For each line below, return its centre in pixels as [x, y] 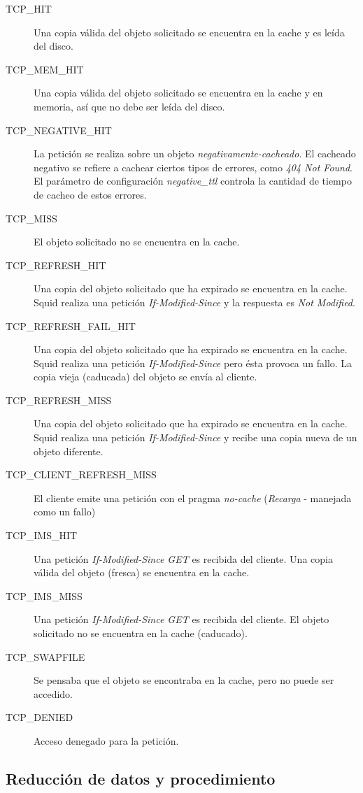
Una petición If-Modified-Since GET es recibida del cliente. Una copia [183, 558]
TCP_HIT [29, 8]
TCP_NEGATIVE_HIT [59, 130]
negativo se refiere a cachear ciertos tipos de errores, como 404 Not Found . [193, 167]
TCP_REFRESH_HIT [56, 265]
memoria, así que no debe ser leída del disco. [129, 106]
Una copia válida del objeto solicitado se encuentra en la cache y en [178, 93]
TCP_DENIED [40, 717]
